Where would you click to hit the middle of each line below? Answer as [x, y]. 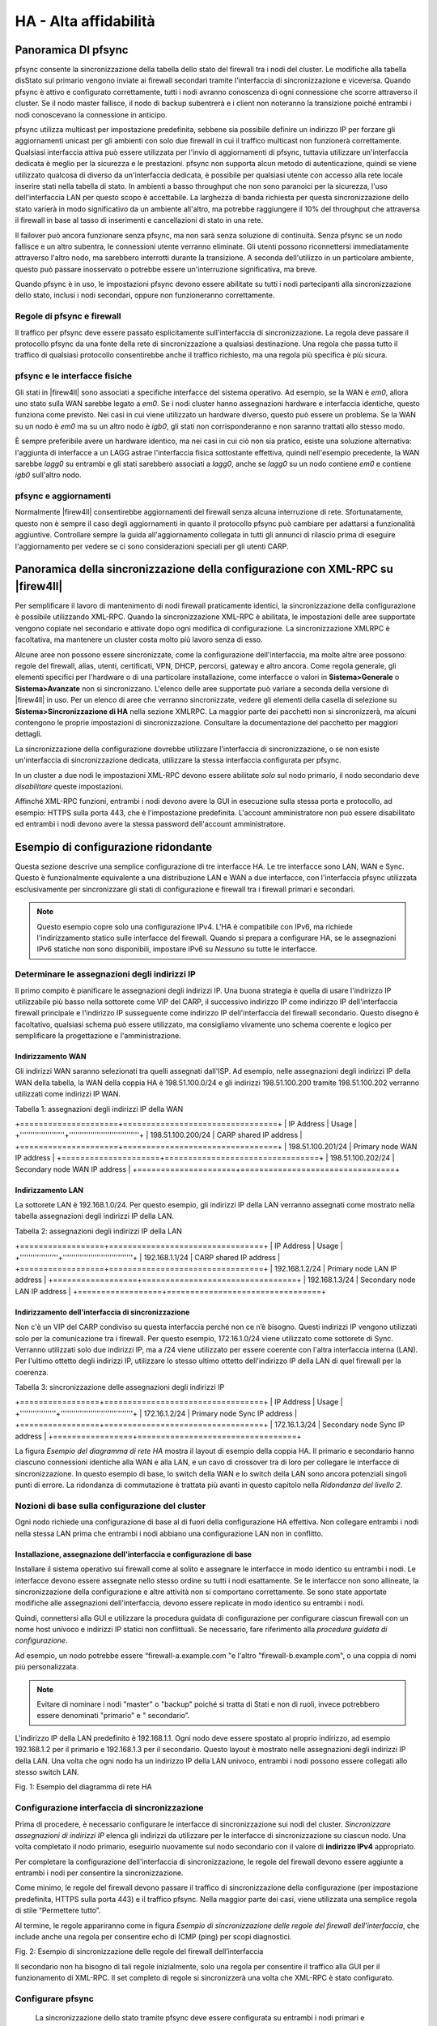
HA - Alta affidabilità [85, 21]
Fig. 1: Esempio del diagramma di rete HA [84, 1787]
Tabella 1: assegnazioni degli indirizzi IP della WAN [99, 1109]
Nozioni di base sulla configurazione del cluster [110, 1506]
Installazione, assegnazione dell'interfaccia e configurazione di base [134, 1554]
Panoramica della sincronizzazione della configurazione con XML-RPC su [204, 569]
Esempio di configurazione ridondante [114, 847]
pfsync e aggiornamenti [63, 496]
